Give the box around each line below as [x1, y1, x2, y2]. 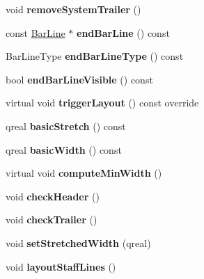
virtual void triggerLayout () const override [6, 95, 199, 110]
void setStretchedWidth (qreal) [6, 235, 151, 250]
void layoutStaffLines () [6, 259, 116, 273]
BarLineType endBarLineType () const [6, 49, 184, 63]
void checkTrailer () [6, 212, 97, 227]
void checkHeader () [6, 189, 100, 203]
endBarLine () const [77, 25, 170, 40]
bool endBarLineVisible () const [6, 72, 153, 86]
